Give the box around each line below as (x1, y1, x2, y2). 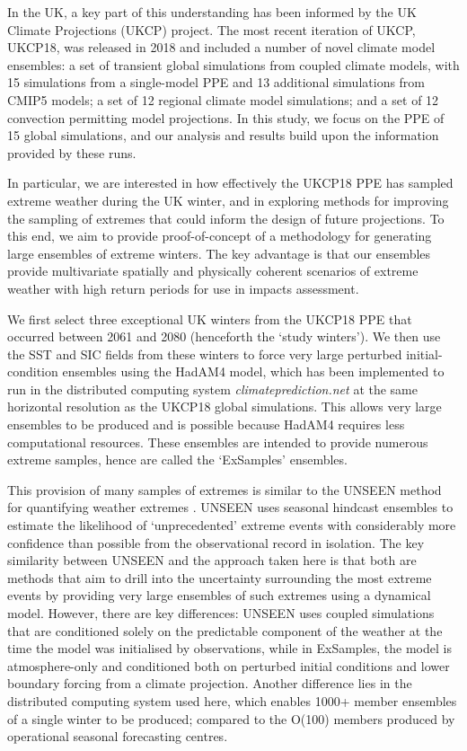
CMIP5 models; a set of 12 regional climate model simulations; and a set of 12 (7, 90, 439, 109)
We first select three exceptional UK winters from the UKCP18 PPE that (7, 309, 412, 328)
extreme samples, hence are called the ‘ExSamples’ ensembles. (7, 450, 348, 469)
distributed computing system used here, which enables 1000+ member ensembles (7, 691, 457, 710)
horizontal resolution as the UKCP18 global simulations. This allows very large (7, 397, 442, 416)
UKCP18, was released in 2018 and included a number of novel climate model (7, 38, 436, 57)
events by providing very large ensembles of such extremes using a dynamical (7, 586, 431, 605)
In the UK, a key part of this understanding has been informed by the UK (7, 3, 417, 21)
